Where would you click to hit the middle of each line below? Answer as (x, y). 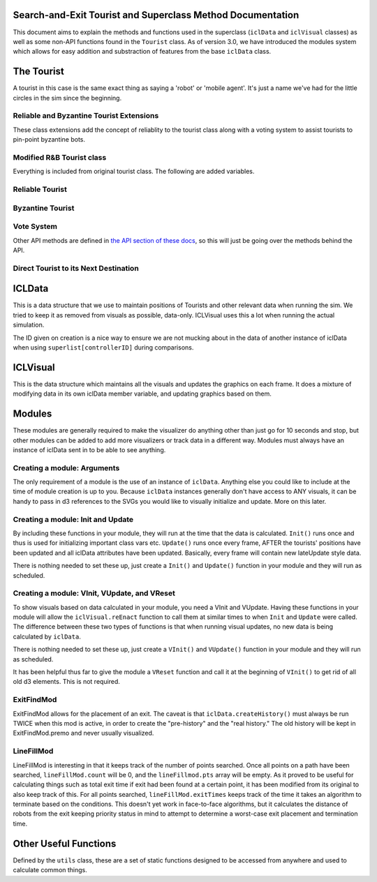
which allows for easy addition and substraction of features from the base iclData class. (142, 52)
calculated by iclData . (47, 636)
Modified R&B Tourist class (60, 157)
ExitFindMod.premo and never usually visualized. (83, 733)
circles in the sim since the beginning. (67, 98)
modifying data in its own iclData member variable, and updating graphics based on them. (142, 394)
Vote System (35, 227)
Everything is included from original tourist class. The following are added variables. (134, 172)
